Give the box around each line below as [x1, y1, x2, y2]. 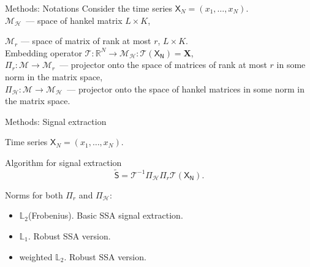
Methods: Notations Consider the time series [5, 2, 173, 14]
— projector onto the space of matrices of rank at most [59, 58, 267, 71]
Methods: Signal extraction [5, 115, 107, 127]
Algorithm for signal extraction [5, 156, 122, 168]
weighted [19, 250, 53, 263]
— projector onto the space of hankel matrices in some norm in [67, 82, 304, 95]
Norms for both [5, 188, 63, 201]
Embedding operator [5, 46, 82, 59]
